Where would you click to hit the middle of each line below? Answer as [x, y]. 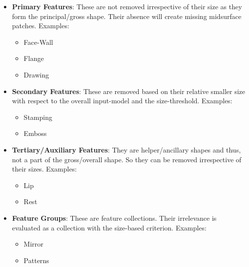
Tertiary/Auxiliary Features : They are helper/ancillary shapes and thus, [126, 149]
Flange [34, 58]
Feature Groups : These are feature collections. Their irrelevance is [114, 218]
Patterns [36, 260]
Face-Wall [38, 42]
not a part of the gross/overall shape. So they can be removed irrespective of [127, 159]
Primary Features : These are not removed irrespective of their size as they [127, 6]
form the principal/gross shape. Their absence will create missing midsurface [127, 16]
